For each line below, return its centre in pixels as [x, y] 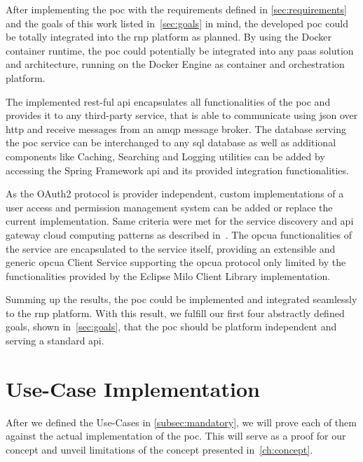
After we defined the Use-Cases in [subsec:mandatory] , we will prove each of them [181, 422]
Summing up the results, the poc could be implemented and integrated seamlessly [181, 299]
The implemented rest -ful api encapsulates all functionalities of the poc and [168, 101]
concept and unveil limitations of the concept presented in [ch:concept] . [159, 449]
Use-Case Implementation [133, 388]
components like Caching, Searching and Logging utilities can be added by [165, 156]
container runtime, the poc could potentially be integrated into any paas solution [180, 50]
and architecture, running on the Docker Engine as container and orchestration [175, 64]
